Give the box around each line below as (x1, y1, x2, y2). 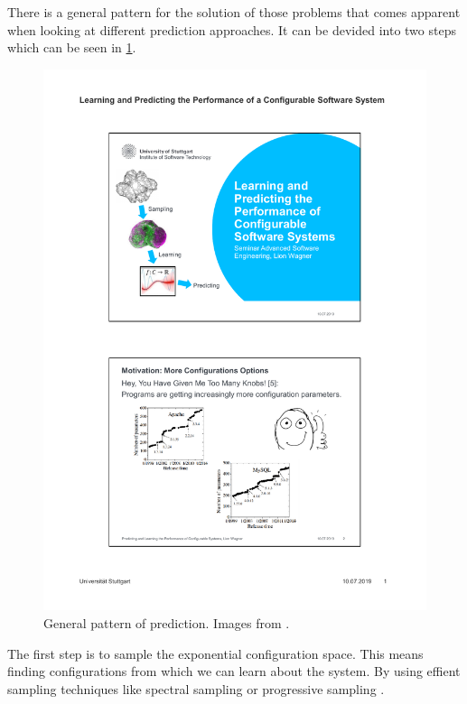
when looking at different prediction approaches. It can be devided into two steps (7, 20, 456, 39)
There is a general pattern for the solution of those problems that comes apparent (7, 3, 461, 21)
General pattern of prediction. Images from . (43, 614, 290, 633)
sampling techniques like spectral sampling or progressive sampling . (7, 679, 385, 698)
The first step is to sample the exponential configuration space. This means (7, 644, 424, 662)
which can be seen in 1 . (7, 38, 136, 57)
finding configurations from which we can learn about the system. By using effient (7, 662, 461, 681)
